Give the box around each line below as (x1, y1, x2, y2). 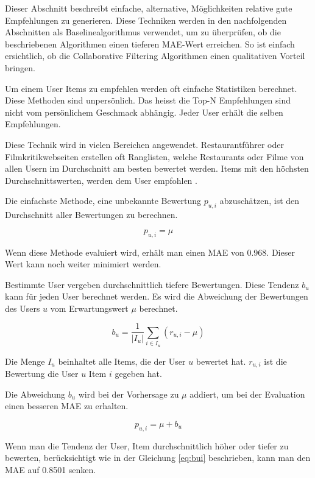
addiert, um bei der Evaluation (189, 387, 305, 400)
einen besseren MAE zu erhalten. (5, 399, 129, 412)
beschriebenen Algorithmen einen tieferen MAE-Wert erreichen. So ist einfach (5, 37, 295, 50)
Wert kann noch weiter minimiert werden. (5, 258, 161, 270)
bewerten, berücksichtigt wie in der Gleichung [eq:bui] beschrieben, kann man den (5, 451, 311, 464)
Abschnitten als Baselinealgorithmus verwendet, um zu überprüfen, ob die (5, 26, 281, 38)
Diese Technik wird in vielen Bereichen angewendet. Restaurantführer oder (5, 138, 284, 150)
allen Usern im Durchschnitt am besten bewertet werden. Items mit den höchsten (5, 162, 309, 175)
